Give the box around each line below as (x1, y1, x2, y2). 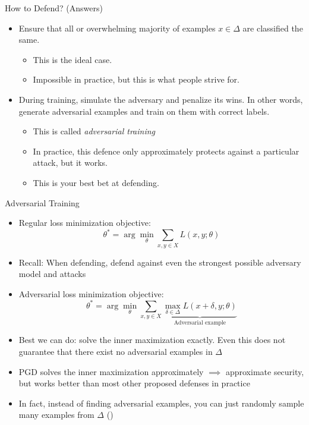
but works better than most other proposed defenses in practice (18, 377, 250, 389)
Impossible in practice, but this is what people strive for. (33, 73, 239, 86)
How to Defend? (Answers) (5, 2, 103, 14)
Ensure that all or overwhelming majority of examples (18, 21, 216, 34)
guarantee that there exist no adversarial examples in (18, 345, 213, 358)
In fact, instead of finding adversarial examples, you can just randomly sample (18, 396, 304, 409)
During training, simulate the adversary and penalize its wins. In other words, (18, 93, 303, 105)
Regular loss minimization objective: (18, 216, 151, 229)
